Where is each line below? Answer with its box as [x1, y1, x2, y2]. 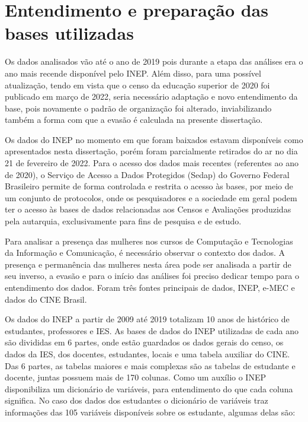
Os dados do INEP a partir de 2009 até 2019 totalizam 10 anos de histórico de [5, 313, 290, 325]
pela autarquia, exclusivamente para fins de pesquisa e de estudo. [5, 215, 242, 227]
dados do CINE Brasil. [5, 293, 87, 305]
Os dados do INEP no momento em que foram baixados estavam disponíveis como [5, 133, 303, 145]
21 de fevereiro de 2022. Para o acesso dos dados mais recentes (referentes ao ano [5, 157, 299, 169]
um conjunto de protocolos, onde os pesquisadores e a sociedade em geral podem [5, 191, 297, 204]
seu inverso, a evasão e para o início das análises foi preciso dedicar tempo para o [5, 269, 299, 282]
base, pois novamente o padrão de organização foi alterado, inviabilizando [5, 101, 272, 114]
